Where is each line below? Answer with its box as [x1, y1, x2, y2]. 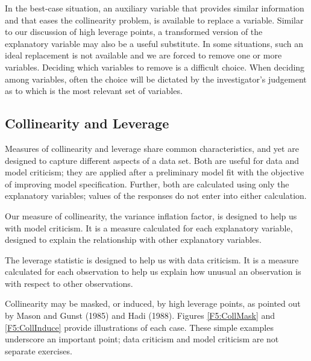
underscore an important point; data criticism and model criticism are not [5, 333, 279, 345]
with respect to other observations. [5, 277, 133, 289]
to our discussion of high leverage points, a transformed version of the [5, 25, 263, 38]
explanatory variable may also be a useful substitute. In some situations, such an [5, 37, 303, 49]
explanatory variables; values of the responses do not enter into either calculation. [5, 189, 307, 202]
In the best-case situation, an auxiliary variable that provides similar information [5, 2, 304, 14]
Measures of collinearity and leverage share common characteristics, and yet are [5, 142, 299, 154]
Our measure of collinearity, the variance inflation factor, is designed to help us [5, 209, 297, 222]
